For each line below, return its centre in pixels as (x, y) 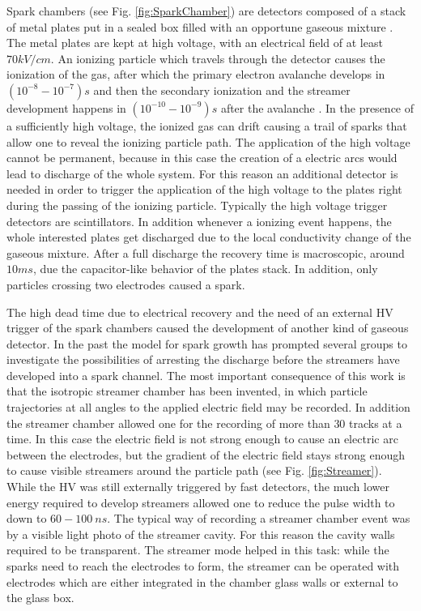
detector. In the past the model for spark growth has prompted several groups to (207, 343)
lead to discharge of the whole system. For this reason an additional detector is (202, 173)
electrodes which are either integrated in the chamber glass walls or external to (202, 581)
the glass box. (40, 598)
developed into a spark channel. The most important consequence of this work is (206, 375)
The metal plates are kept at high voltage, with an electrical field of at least (195, 43)
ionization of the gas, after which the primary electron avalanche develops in (196, 74)
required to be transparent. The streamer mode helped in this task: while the (198, 550)
